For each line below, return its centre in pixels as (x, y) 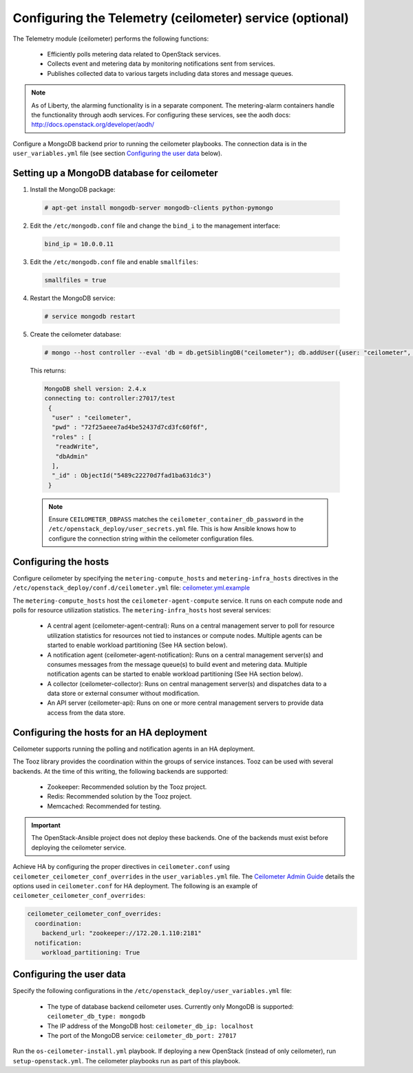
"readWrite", (77, 447)
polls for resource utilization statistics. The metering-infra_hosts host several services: (142, 610)
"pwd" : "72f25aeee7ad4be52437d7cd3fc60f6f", (130, 427)
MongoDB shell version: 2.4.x (95, 389)
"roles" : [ (72, 437)
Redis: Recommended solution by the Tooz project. (119, 796)
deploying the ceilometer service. (79, 848)
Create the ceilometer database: (76, 334)
